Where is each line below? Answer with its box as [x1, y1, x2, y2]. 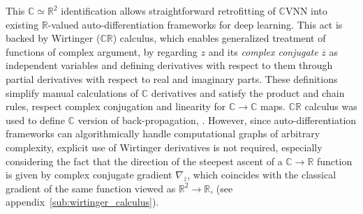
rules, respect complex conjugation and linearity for [6, 99, 226, 114]
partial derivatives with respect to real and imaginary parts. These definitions [6, 71, 338, 86]
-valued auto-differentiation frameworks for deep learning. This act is [47, 17, 343, 31]
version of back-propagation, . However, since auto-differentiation [77, 112, 357, 127]
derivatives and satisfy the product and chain [151, 85, 345, 100]
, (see [210, 181, 233, 195]
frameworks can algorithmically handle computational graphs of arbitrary [6, 126, 320, 141]
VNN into [285, 3, 327, 17]
